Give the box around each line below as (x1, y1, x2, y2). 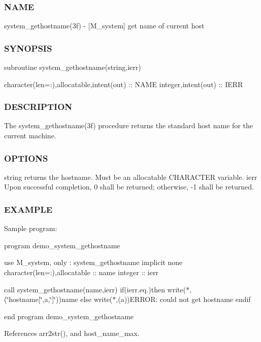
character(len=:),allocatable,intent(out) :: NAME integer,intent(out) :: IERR (4, 79, 243, 89)
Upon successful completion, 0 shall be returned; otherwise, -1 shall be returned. (4, 181, 254, 192)
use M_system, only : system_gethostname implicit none (4, 257, 183, 268)
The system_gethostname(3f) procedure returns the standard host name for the (4, 120, 253, 131)
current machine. (4, 130, 56, 141)
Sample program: (4, 223, 57, 234)
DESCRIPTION (4, 100, 73, 113)
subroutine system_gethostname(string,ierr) (4, 62, 141, 72)
